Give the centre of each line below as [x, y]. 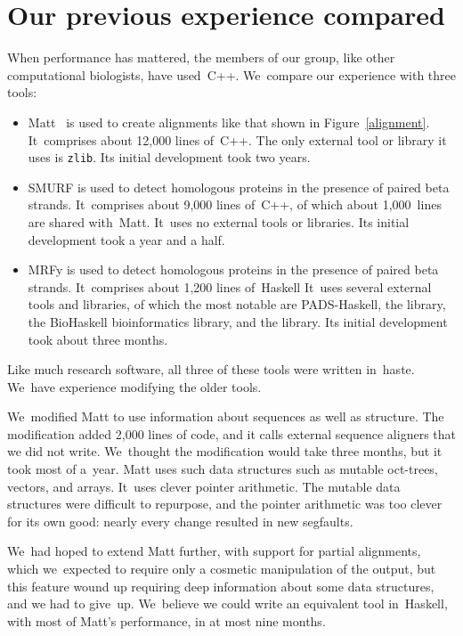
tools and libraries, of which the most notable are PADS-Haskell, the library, [237, 304]
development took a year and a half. [126, 239]
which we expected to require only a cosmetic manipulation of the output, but [222, 569]
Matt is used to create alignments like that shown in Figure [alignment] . [229, 122]
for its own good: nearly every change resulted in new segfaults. [180, 521]
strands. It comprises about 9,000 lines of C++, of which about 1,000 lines [235, 204]
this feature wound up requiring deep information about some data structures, [221, 586]
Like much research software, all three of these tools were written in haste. [211, 369]
